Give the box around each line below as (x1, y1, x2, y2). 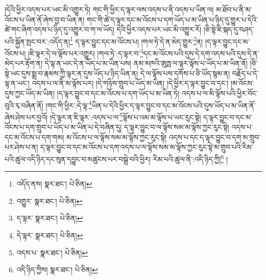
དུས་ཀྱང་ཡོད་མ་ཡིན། (5, 88, 55, 99)
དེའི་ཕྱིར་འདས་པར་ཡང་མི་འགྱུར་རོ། (116, 24, 202, 35)
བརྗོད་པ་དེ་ (232, 67, 259, 78)
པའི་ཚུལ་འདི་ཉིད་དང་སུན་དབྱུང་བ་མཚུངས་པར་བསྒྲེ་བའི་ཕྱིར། (5, 153, 151, 164)
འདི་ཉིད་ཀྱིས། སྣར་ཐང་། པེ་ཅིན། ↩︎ (16, 264, 98, 275)
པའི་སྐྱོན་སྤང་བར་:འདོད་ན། (5, 36, 70, 46)
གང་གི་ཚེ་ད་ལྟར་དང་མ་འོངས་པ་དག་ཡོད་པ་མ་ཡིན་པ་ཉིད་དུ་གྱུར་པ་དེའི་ (87, 14, 258, 25)
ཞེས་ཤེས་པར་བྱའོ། (5, 111, 47, 122)
